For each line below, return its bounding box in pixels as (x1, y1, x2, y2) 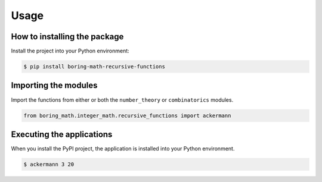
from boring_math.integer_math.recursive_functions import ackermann (23, 112, 231, 119)
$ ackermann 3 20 (23, 161, 75, 168)
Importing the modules (11, 80, 98, 90)
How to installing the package (11, 32, 124, 42)
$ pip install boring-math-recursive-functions (23, 63, 165, 70)
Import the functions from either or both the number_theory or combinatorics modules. (11, 96, 234, 103)
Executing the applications (11, 129, 113, 139)
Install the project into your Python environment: (11, 48, 129, 55)
